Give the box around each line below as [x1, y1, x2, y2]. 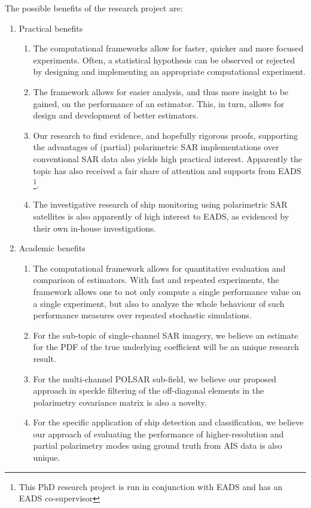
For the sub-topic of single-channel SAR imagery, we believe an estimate [33, 328, 298, 341]
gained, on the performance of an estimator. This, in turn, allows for [33, 97, 284, 109]
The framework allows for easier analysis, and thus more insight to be [33, 85, 289, 98]
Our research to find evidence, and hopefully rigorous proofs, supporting [33, 129, 298, 141]
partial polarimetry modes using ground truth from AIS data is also [33, 439, 282, 452]
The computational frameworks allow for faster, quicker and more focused [33, 42, 304, 54]
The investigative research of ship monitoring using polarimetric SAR [33, 198, 288, 211]
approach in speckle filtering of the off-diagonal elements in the [33, 384, 264, 397]
